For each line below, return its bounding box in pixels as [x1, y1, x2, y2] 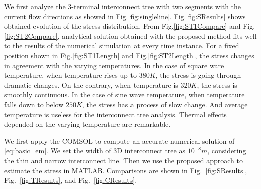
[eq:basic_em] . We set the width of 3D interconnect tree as [4, 145, 185, 156]
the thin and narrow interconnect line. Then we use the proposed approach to [4, 155, 243, 165]
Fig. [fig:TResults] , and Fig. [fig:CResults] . [4, 175, 137, 185]
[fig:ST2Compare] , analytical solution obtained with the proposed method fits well [4, 30, 257, 41]
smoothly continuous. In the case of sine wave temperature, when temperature [4, 89, 245, 100]
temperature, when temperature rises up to [4, 70, 137, 80]
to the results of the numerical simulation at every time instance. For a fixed [4, 40, 239, 51]
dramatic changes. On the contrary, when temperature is [4, 79, 178, 90]
